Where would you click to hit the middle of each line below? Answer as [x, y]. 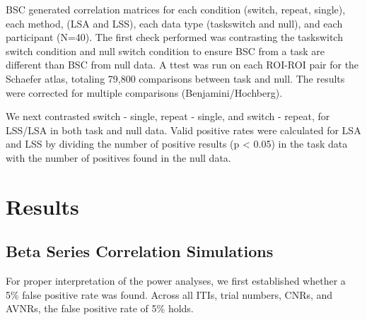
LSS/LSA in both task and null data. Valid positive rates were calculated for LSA [183, 130]
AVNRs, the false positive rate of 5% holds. [100, 308]
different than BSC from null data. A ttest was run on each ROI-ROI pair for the [182, 65]
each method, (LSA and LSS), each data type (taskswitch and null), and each [174, 23]
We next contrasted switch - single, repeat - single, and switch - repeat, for [168, 116]
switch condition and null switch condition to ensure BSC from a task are [165, 51]
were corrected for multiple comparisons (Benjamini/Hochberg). [144, 92]
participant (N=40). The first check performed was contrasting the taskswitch [174, 37]
